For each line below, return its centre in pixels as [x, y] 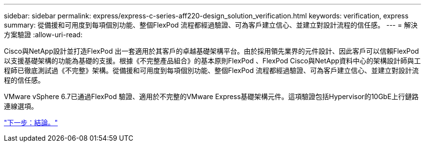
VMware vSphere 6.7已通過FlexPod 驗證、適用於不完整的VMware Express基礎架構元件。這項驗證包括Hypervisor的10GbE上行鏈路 [211, 96]
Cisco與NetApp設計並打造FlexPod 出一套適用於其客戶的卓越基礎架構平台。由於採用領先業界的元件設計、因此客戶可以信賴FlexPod [212, 51]
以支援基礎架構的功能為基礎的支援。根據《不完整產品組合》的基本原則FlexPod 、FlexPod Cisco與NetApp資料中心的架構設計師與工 [212, 61]
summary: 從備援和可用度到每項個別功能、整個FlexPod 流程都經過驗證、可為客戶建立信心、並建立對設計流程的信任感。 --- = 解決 [211, 25]
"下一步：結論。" [31, 123]
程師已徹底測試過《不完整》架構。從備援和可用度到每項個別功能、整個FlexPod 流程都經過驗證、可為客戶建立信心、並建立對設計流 [211, 70]
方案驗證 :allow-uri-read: [43, 35]
